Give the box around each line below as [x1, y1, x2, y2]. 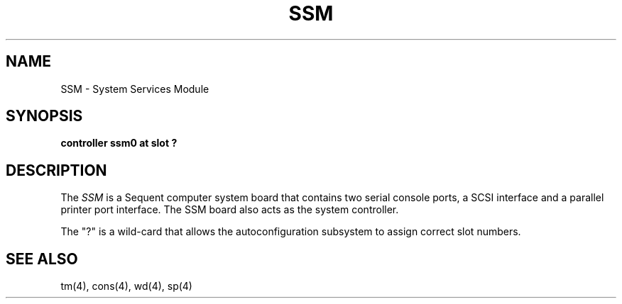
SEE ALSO [6, 249, 78, 268]
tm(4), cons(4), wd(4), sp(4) [60, 280, 192, 293]
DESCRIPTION [6, 161, 107, 179]
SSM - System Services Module [60, 82, 209, 95]
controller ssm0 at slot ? [60, 137, 178, 150]
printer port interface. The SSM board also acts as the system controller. [60, 203, 399, 216]
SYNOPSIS [6, 107, 83, 125]
